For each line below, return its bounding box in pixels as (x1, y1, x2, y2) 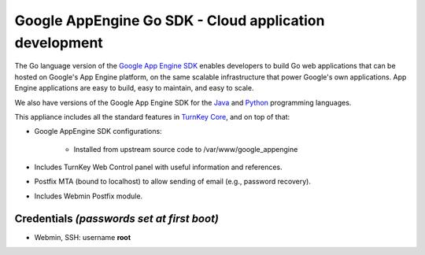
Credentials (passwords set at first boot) (14, 212, 220, 225)
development (14, 34, 104, 51)
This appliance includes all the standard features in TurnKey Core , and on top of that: (14, 112, 290, 121)
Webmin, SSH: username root (34, 232, 131, 242)
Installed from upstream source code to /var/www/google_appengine (73, 144, 298, 153)
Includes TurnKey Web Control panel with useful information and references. (34, 162, 283, 172)
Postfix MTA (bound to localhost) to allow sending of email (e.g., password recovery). (34, 177, 311, 187)
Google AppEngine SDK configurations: (34, 127, 162, 136)
